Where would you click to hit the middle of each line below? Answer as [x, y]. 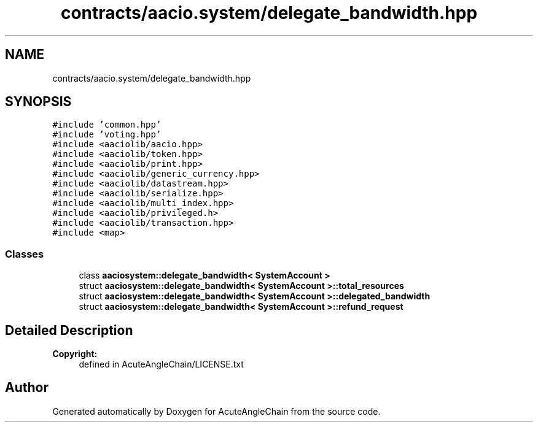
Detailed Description [69, 330]
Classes [25, 254]
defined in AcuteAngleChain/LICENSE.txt [161, 364]
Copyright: [75, 354]
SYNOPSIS [38, 102]
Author [27, 388]
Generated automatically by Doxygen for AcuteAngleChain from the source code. [216, 411]
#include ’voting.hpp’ [107, 135]
